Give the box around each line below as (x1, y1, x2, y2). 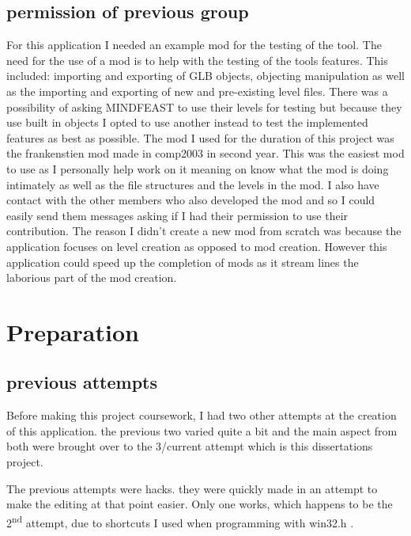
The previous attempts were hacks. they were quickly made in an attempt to (6, 480, 378, 496)
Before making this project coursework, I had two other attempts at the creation (6, 407, 397, 424)
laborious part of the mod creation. (6, 269, 177, 286)
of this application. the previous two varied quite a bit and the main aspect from (6, 422, 398, 439)
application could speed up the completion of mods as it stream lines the (6, 253, 359, 270)
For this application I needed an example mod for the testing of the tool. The (6, 36, 382, 53)
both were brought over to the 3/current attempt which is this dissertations (6, 438, 373, 454)
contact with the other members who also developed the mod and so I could (6, 192, 375, 208)
